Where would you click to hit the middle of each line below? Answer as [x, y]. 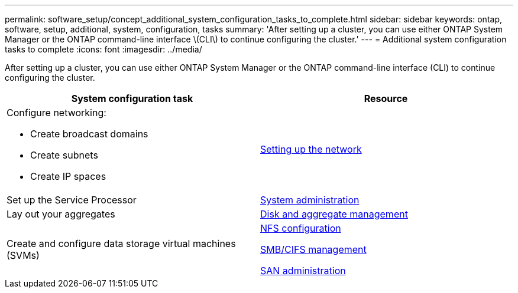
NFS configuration [301, 228]
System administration [310, 200]
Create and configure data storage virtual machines [121, 243]
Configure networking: [56, 113]
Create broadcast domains [89, 134]
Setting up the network [311, 149]
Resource [386, 98]
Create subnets [64, 155]
